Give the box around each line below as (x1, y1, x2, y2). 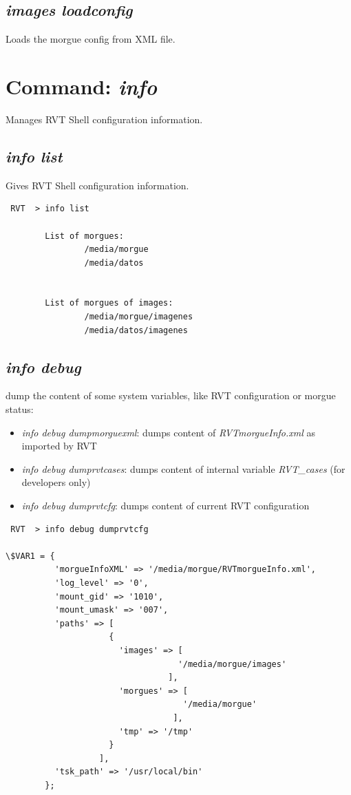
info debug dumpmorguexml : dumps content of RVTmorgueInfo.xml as (21, 425, 315, 439)
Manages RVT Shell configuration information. (6, 112, 203, 126)
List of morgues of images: (45, 298, 173, 308)
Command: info (6, 72, 158, 100)
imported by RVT (21, 438, 97, 453)
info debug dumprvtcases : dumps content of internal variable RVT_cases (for (21, 461, 345, 476)
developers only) (21, 475, 91, 489)
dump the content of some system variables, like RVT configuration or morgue (6, 388, 336, 403)
